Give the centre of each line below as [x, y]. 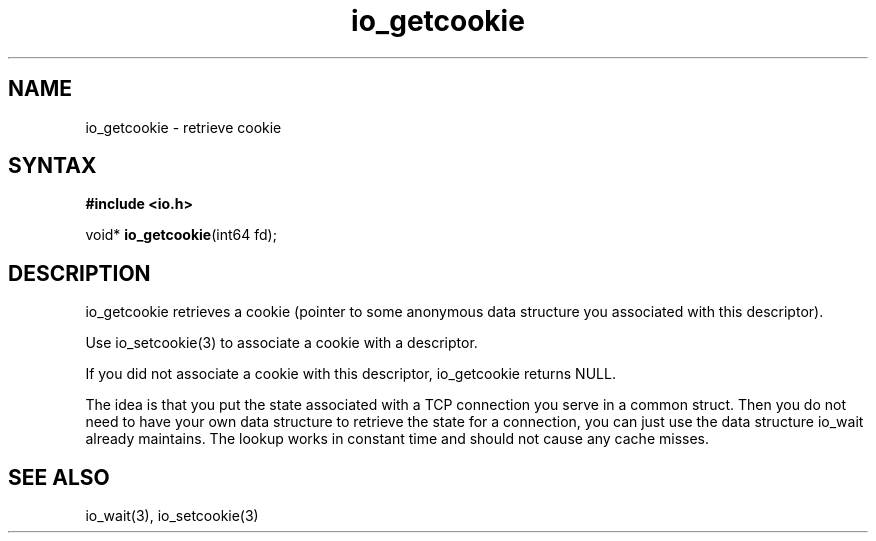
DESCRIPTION [79, 273]
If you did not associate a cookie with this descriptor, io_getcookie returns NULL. [350, 374]
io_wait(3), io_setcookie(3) [172, 516]
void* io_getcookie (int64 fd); [181, 235]
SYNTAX [52, 166]
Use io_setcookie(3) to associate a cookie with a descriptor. [281, 343]
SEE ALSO [59, 477]
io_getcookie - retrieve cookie [183, 127]
